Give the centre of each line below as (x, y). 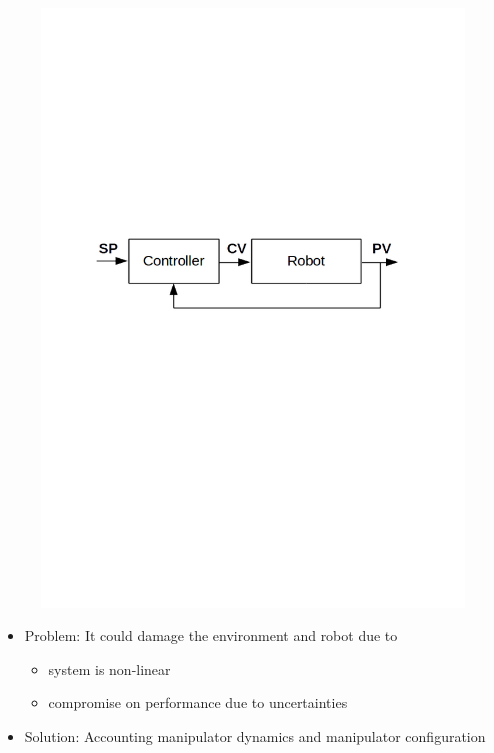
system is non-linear (109, 668)
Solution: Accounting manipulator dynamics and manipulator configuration (255, 736)
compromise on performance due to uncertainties (198, 702)
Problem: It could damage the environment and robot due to (211, 635)
